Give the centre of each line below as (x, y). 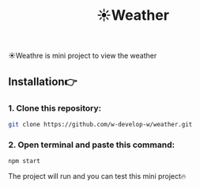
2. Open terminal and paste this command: (92, 145)
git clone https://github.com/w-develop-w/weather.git (100, 124)
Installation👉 (43, 81)
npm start (25, 161)
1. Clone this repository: (55, 108)
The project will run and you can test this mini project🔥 (97, 176)
